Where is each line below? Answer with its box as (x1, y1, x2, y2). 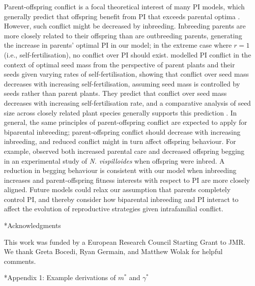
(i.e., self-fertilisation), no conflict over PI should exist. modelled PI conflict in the (4, 49, 251, 59)
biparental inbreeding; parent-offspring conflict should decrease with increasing (4, 126, 241, 137)
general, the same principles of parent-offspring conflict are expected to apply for (4, 117, 247, 127)
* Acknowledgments (4, 220, 61, 230)
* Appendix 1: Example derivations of (4, 272, 116, 283)
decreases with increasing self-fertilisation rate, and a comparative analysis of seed (4, 97, 251, 108)
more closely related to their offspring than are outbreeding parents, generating (4, 30, 242, 40)
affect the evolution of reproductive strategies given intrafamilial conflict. (4, 203, 224, 214)
